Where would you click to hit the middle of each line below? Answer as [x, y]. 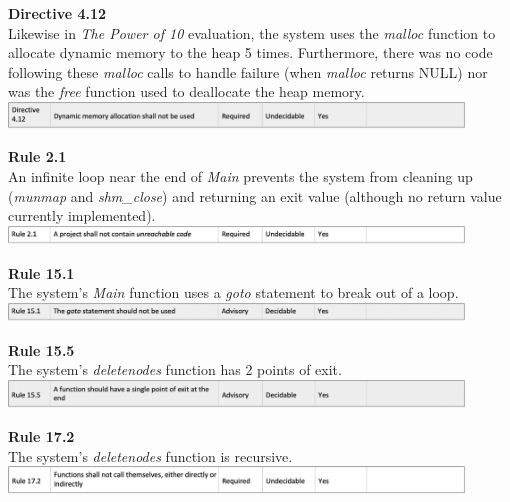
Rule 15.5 [41, 349]
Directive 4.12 [57, 13]
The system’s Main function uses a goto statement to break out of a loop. [233, 292]
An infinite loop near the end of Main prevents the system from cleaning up [240, 175]
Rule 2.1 [37, 156]
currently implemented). [82, 215]
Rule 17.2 [41, 436]
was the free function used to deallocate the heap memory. [186, 91]
